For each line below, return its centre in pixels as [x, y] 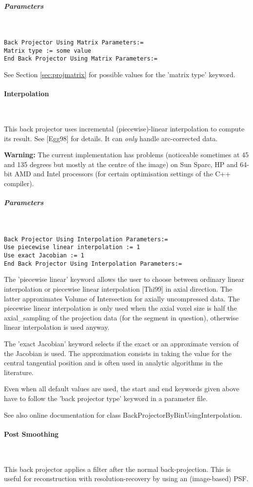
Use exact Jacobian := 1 [44, 256]
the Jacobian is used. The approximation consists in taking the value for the [118, 353]
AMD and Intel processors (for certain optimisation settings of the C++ [123, 174]
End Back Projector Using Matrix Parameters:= [81, 59]
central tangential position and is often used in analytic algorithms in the [113, 363]
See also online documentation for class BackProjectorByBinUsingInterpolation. [123, 414]
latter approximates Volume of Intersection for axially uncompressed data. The [122, 298]
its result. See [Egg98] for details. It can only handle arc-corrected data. [111, 138]
